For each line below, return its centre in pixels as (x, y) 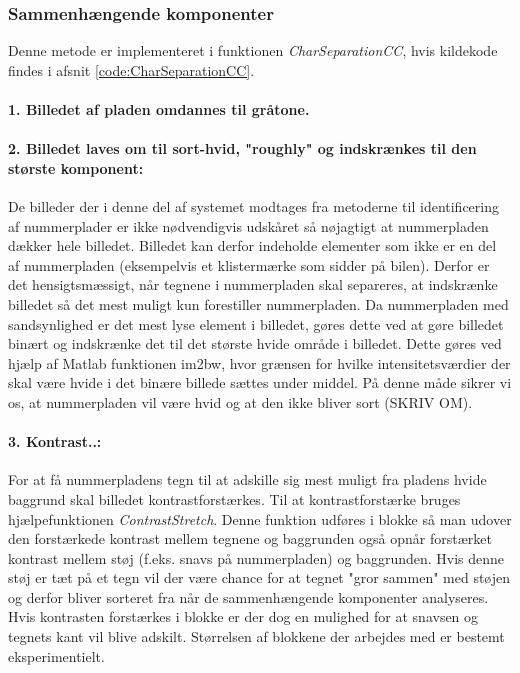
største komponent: (76, 167)
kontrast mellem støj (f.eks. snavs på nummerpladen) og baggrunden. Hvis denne (256, 557)
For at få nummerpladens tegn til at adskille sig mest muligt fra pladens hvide (247, 479)
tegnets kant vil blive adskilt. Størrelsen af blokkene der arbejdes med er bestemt (256, 636)
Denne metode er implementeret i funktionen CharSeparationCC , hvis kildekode (253, 50)
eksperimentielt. (56, 655)
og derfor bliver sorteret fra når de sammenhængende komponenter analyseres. (248, 596)
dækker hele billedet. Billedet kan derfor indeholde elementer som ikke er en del (252, 245)
